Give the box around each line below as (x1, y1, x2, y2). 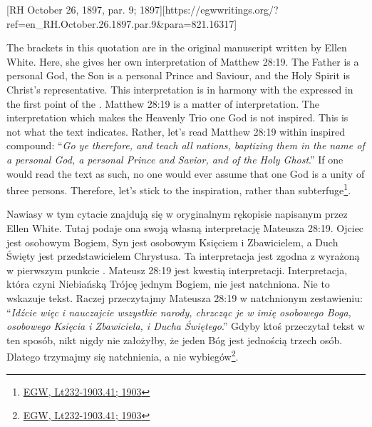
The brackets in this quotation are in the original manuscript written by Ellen (6, 40, 347, 55)
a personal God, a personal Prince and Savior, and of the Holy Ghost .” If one (6, 151, 343, 166)
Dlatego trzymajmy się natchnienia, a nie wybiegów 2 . (6, 347, 239, 363)
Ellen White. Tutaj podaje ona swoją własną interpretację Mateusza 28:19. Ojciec (6, 220, 364, 235)
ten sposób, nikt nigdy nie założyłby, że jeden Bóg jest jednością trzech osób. (6, 332, 343, 347)
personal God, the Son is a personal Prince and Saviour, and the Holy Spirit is (6, 68, 350, 83)
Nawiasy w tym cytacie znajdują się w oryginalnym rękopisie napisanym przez (6, 206, 348, 221)
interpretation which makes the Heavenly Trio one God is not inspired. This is (6, 110, 348, 125)
